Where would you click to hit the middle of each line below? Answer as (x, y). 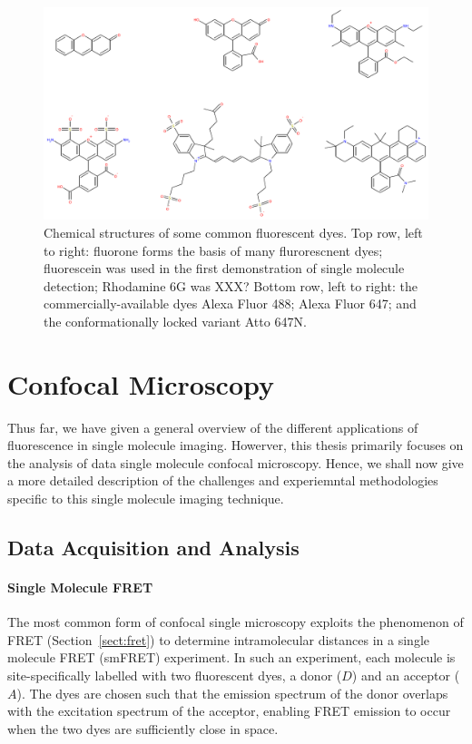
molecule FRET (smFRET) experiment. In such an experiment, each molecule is (231, 657)
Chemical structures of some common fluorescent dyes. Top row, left (233, 232)
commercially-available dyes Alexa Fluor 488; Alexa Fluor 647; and (230, 303)
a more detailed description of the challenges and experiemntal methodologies (223, 480)
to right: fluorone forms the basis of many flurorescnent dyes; (213, 250)
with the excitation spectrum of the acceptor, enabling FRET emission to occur (229, 711)
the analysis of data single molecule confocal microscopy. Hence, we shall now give (236, 462)
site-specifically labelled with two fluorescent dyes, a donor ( (175, 675)
